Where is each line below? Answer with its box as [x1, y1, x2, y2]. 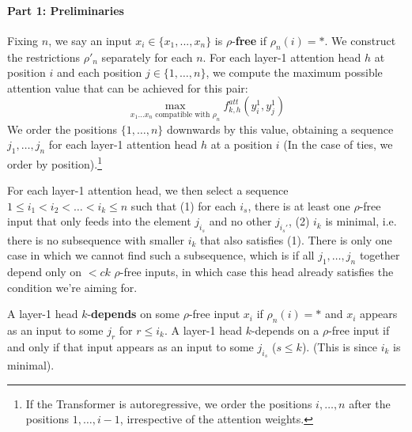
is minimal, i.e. [325, 213, 397, 229]
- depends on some [87, 305, 180, 322]
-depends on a [251, 321, 319, 338]
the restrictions [7, 48, 81, 65]
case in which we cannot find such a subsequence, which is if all [7, 247, 315, 263]
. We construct [324, 32, 396, 48]
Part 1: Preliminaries [7, 2, 124, 18]
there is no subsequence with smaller [7, 231, 184, 248]
